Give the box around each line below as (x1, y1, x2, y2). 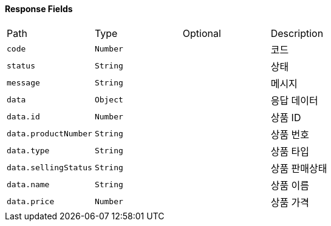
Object (94, 95, 123, 105)
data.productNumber (7, 129, 92, 139)
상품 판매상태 (270, 162, 327, 174)
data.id (7, 112, 40, 122)
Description (270, 27, 324, 39)
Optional (182, 27, 221, 39)
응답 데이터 (270, 94, 318, 107)
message (7, 78, 40, 88)
